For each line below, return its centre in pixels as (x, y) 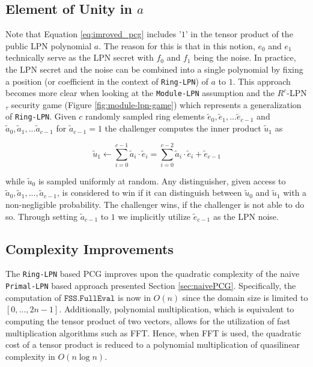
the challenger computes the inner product (183, 128)
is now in (134, 297)
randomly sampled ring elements (145, 116)
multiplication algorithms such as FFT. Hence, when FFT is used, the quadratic (153, 332)
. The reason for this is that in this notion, (177, 45)
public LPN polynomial (49, 45)
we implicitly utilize (154, 216)
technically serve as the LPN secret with (80, 57)
